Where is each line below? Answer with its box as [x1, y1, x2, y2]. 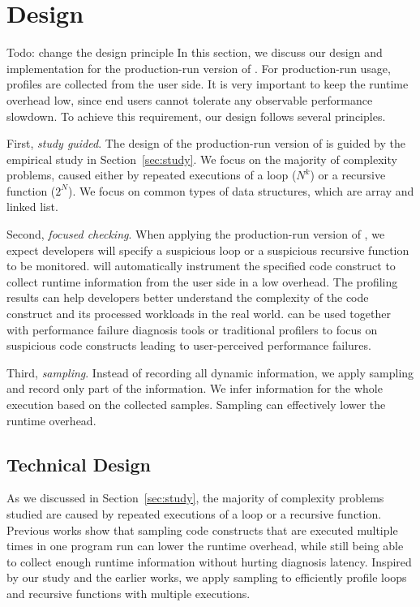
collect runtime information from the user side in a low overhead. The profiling [6, 273, 398, 290]
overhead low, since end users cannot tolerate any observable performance [6, 91, 373, 108]
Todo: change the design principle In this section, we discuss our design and [6, 44, 383, 61]
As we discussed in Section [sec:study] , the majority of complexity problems [6, 489, 384, 506]
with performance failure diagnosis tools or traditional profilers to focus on [6, 321, 378, 338]
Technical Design [6, 451, 151, 476]
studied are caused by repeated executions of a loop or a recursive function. [6, 505, 382, 522]
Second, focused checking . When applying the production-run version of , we [6, 226, 385, 243]
